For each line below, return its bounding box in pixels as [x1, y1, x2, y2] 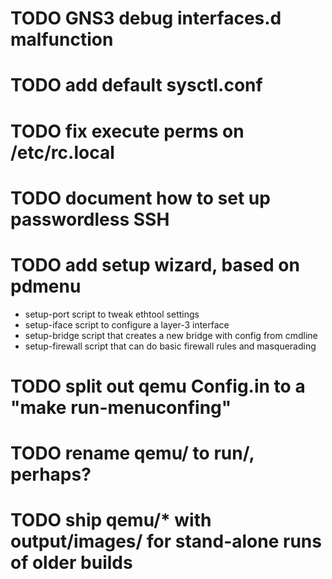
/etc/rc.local [10, 141, 115, 164]
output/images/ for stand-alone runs [10, 530, 322, 553]
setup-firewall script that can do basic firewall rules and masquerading [24, 340, 317, 352]
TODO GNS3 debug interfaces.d [10, 7, 282, 30]
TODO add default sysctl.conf [10, 74, 263, 97]
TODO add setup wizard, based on [10, 253, 300, 276]
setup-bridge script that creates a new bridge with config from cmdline [24, 329, 318, 341]
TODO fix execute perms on [10, 120, 245, 142]
